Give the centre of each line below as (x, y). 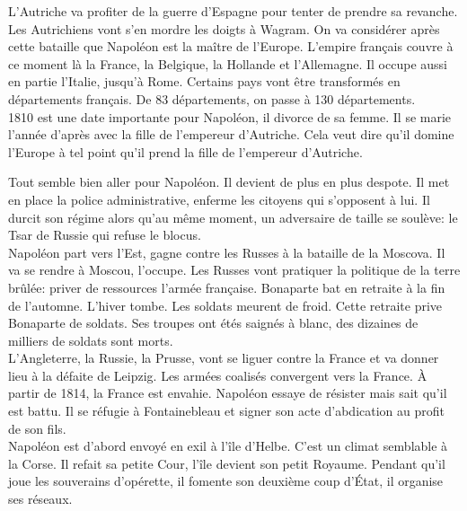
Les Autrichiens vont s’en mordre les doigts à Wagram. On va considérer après (224, 28)
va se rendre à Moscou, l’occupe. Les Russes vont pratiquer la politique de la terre (234, 270)
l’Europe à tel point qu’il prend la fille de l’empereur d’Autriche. (185, 151)
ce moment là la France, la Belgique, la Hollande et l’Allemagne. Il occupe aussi (228, 63)
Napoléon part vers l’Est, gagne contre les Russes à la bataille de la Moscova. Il (227, 252)
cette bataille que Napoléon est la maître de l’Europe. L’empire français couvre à (231, 46)
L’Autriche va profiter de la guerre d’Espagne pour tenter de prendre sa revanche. (233, 11)
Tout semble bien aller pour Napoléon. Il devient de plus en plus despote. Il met (229, 182)
